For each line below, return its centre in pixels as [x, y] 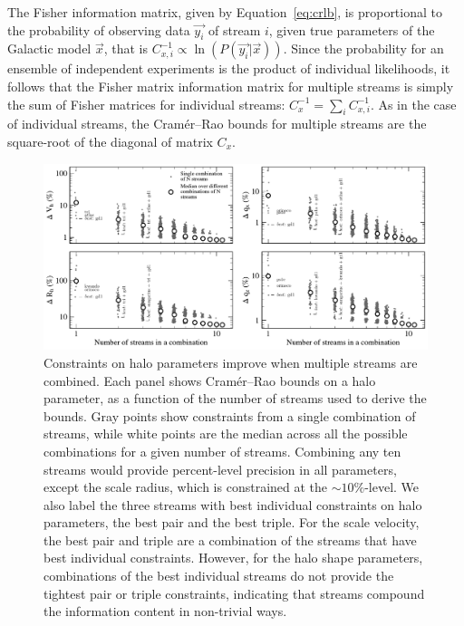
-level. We [392, 487]
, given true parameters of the [352, 29]
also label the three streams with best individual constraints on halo [233, 504]
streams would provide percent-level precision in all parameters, [220, 469]
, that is [126, 48]
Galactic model [49, 48]
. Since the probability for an [363, 48]
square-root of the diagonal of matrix [110, 141]
